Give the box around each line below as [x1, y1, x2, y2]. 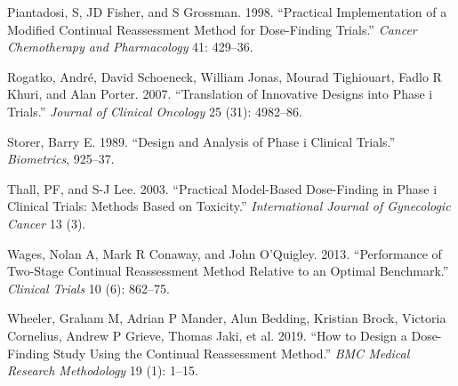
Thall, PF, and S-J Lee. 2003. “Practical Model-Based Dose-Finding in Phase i [7, 179, 438, 197]
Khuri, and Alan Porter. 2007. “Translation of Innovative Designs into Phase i [7, 84, 433, 103]
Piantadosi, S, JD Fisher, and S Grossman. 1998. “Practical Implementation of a [7, 3, 447, 20]
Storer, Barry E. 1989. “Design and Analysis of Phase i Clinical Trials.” [7, 132, 396, 150]
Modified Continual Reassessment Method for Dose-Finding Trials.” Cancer [7, 20, 417, 38]
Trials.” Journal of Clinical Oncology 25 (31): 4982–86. [7, 101, 302, 120]
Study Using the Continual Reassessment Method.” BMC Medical [52, 343, 410, 362]
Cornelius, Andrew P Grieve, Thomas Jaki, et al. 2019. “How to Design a [7, 326, 407, 344]
